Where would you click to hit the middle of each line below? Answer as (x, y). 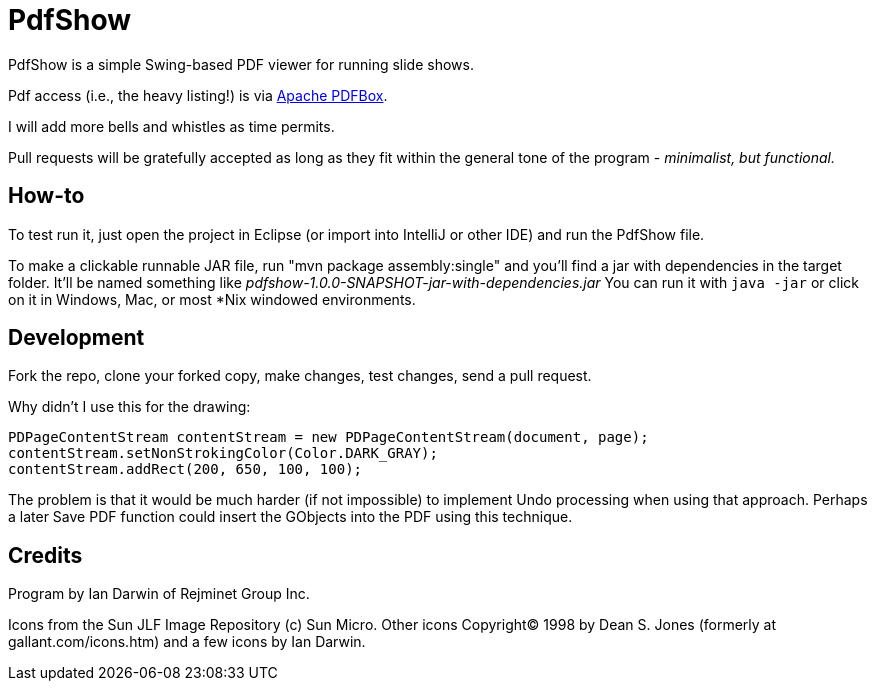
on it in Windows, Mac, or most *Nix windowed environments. (212, 299)
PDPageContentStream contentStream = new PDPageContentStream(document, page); (328, 437)
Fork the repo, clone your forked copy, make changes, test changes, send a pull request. (300, 376)
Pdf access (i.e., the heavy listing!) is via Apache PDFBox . (198, 95)
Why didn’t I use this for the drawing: (129, 407)
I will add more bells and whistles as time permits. (171, 126)
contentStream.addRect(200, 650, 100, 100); (185, 469)
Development (76, 338)
